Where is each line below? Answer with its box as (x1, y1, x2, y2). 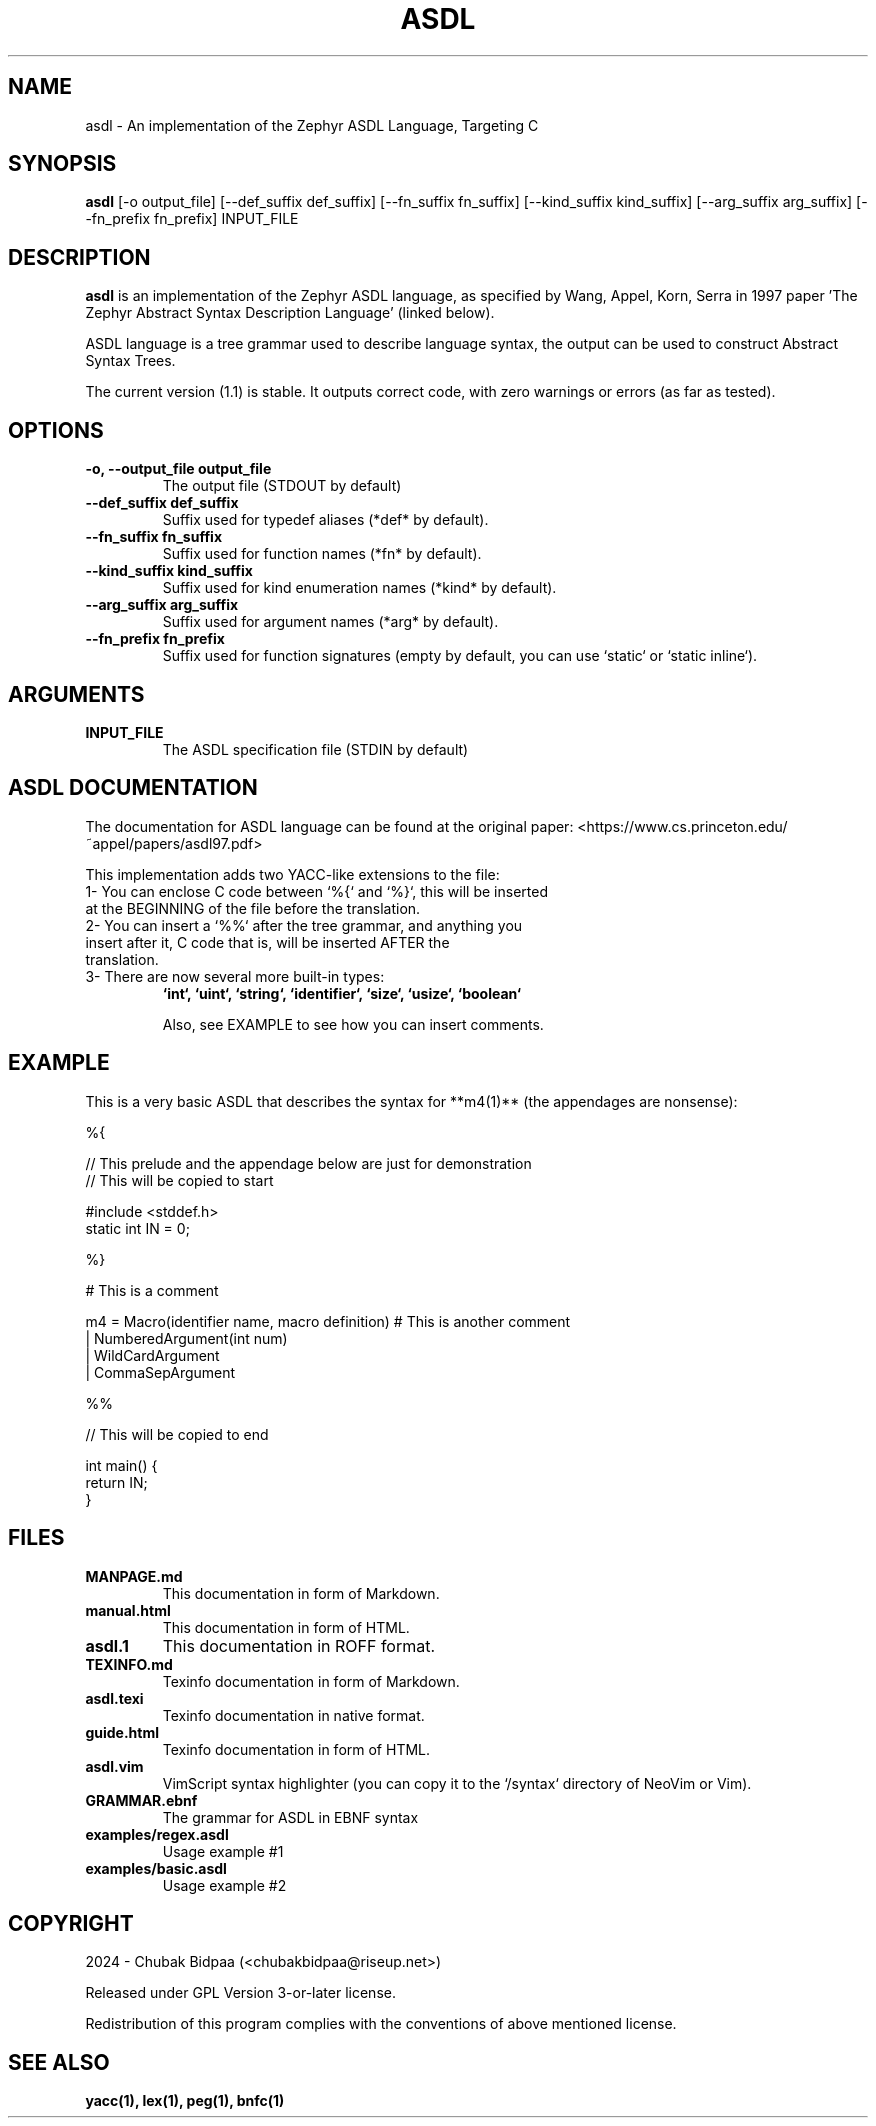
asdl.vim (85, 1757, 144, 1775)
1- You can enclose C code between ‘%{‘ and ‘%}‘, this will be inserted (85, 882, 548, 900)
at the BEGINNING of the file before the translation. (85, 899, 421, 917)
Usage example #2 (162, 1876, 287, 1894)
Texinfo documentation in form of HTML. (162, 1740, 431, 1758)
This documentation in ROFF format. (162, 1635, 436, 1656)
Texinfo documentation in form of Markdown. (162, 1672, 460, 1690)
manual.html (85, 1601, 171, 1619)
